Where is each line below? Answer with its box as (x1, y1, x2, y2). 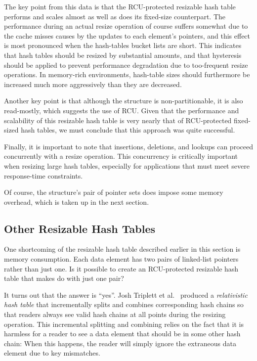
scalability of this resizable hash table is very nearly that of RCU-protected (4, 115, 232, 125)
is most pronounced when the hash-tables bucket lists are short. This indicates (4, 40, 242, 50)
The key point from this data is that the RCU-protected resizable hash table (4, 1, 236, 11)
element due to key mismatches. (4, 348, 100, 358)
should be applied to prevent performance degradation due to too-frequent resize (4, 59, 248, 70)
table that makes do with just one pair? (4, 273, 124, 283)
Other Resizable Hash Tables (4, 221, 156, 236)
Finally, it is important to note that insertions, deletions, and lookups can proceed (4, 141, 253, 151)
